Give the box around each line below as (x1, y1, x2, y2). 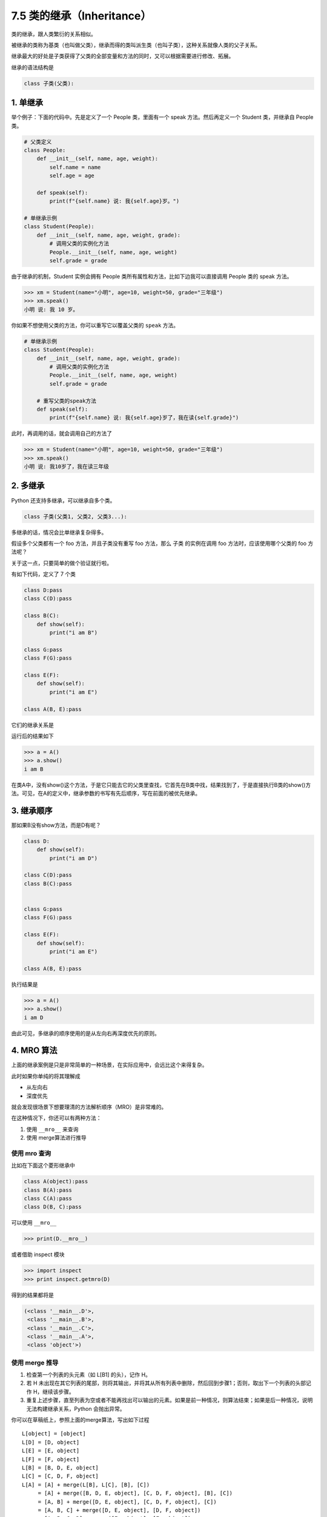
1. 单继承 (11, 98, 44, 108)
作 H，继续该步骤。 (26, 1388, 75, 1395)
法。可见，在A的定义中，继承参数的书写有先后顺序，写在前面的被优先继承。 (11, 789, 201, 797)
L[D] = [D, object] (22, 1439, 80, 1445)
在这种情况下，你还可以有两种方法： (11, 1114, 102, 1122)
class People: (24, 146, 66, 154)
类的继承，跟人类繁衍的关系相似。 (11, 30, 96, 38)
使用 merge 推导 (11, 1358, 59, 1367)
